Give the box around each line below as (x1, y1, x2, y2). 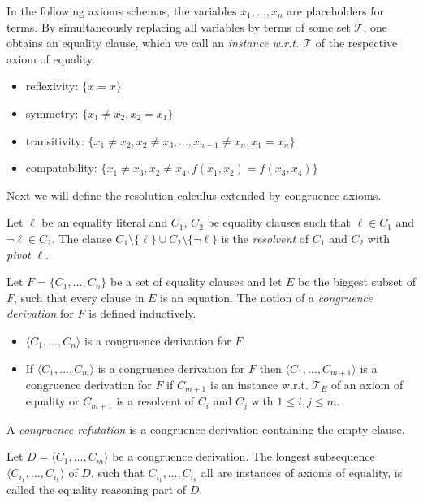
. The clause (51, 229, 112, 246)
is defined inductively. (88, 305, 196, 322)
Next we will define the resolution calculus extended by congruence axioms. (6, 186, 382, 203)
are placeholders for (287, 2, 384, 19)
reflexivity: (25, 77, 79, 94)
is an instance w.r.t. (209, 375, 309, 392)
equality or (25, 392, 80, 410)
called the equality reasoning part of (6, 480, 187, 497)
